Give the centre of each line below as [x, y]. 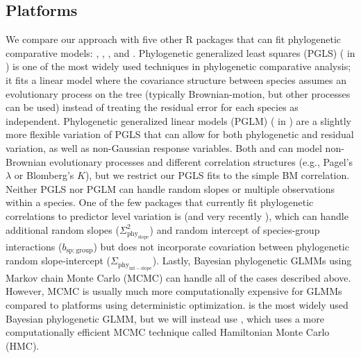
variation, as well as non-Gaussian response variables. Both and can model [164, 147]
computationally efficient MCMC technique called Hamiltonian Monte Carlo [168, 332]
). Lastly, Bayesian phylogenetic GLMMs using [252, 261]
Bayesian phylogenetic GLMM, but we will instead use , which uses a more [165, 318]
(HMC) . [23, 345]
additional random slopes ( [62, 229]
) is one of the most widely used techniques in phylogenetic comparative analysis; [178, 66]
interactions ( [34, 246]
